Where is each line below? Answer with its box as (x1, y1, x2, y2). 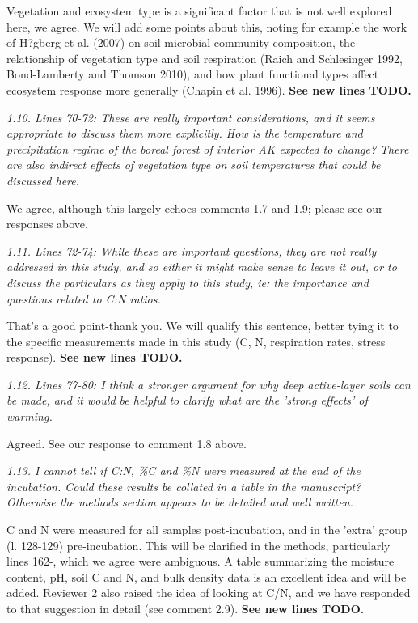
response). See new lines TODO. (6, 349, 183, 366)
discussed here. (6, 172, 80, 189)
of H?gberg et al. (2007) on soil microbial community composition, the (6, 34, 356, 51)
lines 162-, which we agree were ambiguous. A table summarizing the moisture (6, 553, 395, 570)
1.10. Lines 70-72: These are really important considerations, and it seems (6, 108, 375, 125)
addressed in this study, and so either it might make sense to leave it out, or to (6, 258, 397, 275)
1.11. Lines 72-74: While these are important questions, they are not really (6, 242, 377, 259)
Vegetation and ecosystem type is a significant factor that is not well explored (6, 2, 392, 19)
